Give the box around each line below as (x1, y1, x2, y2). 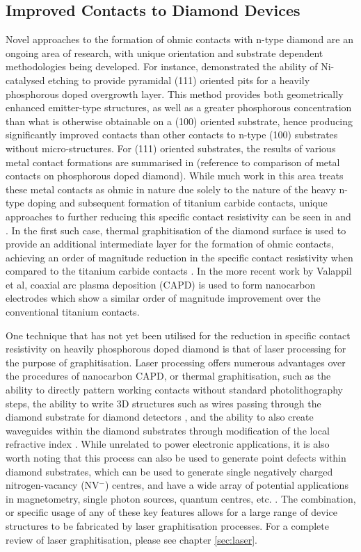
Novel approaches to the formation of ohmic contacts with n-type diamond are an (6, 32, 353, 47)
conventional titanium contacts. (6, 305, 140, 319)
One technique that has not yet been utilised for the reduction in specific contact (6, 327, 351, 342)
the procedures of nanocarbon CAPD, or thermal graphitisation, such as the (6, 368, 331, 383)
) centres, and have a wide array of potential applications (105, 478, 348, 492)
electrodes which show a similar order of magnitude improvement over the (6, 291, 321, 305)
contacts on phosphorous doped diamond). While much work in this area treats (6, 168, 344, 183)
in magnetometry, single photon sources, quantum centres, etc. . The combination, (6, 491, 356, 505)
